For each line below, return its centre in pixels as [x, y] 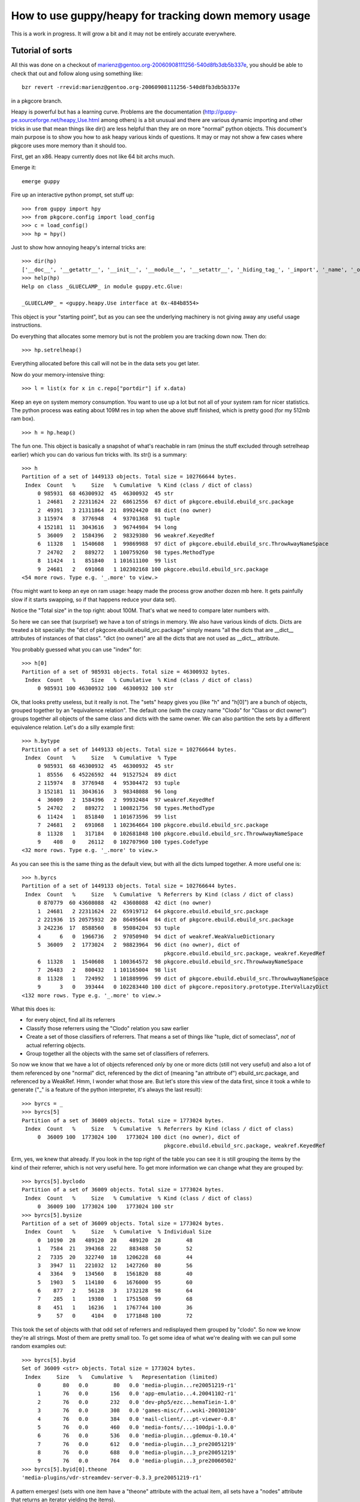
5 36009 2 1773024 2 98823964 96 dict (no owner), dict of [139, 945]
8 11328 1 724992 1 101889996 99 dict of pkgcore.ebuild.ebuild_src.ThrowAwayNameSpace [183, 978]
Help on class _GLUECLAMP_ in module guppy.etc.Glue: [102, 286]
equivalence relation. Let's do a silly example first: [73, 727]
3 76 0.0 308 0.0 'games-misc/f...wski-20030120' [137, 1411]
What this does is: [33, 1009]
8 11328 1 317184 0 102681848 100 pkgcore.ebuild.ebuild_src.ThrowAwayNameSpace [170, 833]
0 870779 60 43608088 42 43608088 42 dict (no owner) [124, 903]
